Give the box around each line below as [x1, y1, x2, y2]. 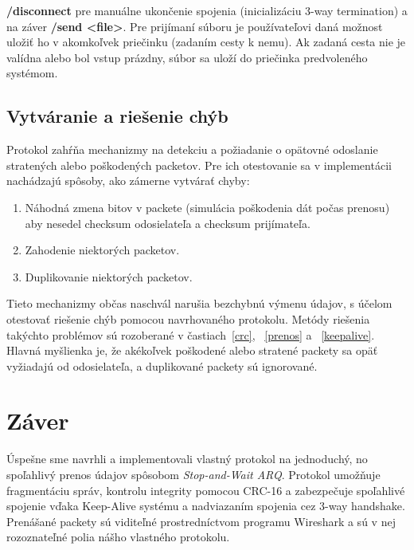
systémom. [6, 65, 58, 81]
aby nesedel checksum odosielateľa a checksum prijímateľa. [25, 214, 310, 231]
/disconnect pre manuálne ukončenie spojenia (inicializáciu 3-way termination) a [6, 2, 408, 18]
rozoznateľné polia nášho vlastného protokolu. [6, 528, 230, 545]
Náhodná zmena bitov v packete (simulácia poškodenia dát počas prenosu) [25, 198, 390, 215]
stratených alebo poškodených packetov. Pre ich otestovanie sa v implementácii [6, 156, 392, 173]
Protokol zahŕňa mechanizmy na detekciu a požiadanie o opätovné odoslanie [6, 141, 378, 158]
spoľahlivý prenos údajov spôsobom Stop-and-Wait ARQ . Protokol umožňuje [6, 466, 381, 483]
